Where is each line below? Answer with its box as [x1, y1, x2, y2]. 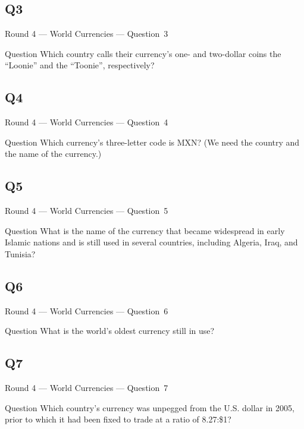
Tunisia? [5, 247, 36, 260]
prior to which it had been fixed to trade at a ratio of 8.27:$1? [5, 413, 231, 425]
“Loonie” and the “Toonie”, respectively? [5, 59, 155, 71]
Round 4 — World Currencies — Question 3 [5, 27, 168, 40]
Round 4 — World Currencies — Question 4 [5, 116, 168, 128]
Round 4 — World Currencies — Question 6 [5, 304, 168, 317]
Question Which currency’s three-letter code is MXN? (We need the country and [5, 135, 300, 148]
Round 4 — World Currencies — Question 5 [5, 204, 168, 217]
